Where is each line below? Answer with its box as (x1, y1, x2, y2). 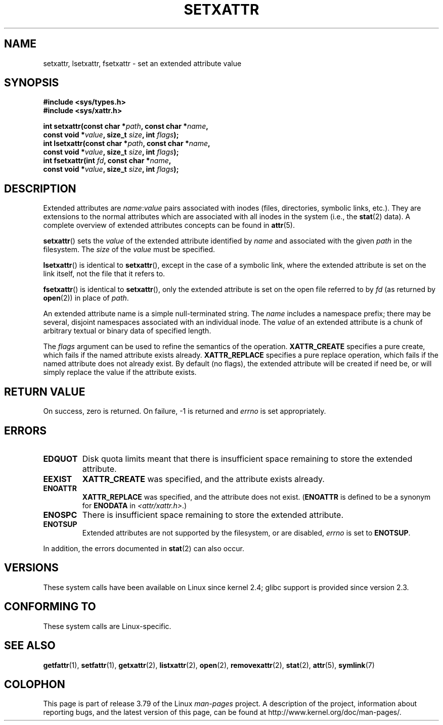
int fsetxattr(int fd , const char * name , (43, 156, 171, 165)
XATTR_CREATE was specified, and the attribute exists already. (82, 473, 325, 484)
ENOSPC (43, 509, 77, 520)
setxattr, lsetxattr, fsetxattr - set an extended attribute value (43, 59, 242, 68)
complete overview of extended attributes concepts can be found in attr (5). (43, 221, 295, 230)
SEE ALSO (4, 639, 56, 652)
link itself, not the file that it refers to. (43, 269, 165, 278)
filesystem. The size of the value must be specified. (43, 245, 215, 254)
